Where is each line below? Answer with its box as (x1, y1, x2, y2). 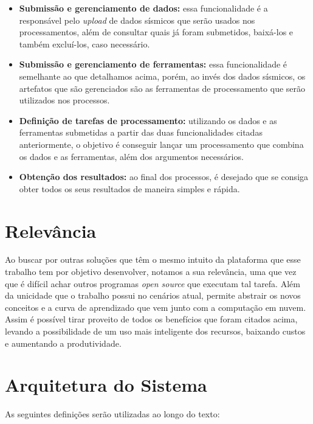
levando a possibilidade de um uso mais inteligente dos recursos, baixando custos (5, 325, 306, 337)
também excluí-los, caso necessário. (19, 37, 150, 50)
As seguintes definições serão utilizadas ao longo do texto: (5, 408, 220, 420)
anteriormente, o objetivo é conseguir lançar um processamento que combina (19, 137, 304, 150)
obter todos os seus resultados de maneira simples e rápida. (19, 182, 240, 195)
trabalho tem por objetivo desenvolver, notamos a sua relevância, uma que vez (5, 265, 297, 278)
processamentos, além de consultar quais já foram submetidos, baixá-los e (19, 26, 294, 38)
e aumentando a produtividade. (5, 336, 122, 349)
